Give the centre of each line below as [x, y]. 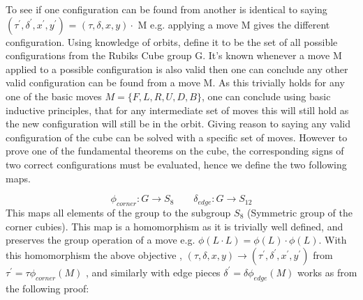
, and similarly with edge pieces [153, 272]
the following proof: [47, 288]
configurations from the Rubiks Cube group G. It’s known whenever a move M [174, 55]
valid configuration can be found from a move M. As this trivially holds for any [175, 82]
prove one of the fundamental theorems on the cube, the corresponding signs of [175, 151]
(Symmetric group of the [299, 212]
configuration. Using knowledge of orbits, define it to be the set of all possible [172, 41]
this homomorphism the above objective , [94, 254]
